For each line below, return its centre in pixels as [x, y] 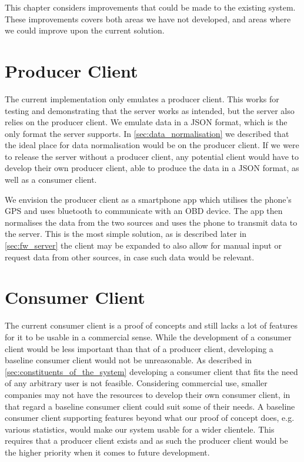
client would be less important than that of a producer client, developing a [139, 348]
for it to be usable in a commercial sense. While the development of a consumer [148, 337]
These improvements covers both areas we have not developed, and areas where [148, 19]
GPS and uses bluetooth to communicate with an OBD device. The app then [144, 211]
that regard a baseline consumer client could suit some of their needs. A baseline [150, 406]
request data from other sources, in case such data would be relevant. [130, 257]
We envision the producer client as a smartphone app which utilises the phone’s [148, 199]
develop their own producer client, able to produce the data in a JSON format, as [152, 168]
